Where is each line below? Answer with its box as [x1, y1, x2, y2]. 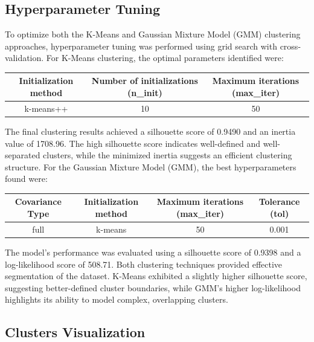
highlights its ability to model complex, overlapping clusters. [5, 293, 228, 306]
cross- [280, 39, 301, 52]
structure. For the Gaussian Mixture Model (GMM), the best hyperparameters [5, 160, 296, 173]
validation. [5, 51, 44, 64]
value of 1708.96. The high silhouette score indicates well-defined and [5, 137, 260, 149]
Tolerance [258, 195, 300, 208]
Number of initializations [91, 74, 198, 87]
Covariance [14, 195, 62, 208]
